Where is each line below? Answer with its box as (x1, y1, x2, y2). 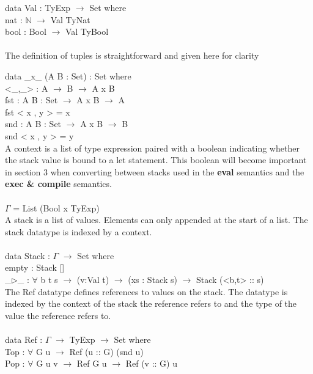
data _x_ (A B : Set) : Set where (5, 69, 131, 82)
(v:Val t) (76, 273, 109, 286)
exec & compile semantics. (5, 177, 112, 190)
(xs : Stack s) (128, 273, 177, 286)
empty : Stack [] (5, 261, 65, 274)
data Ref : (5, 333, 43, 346)
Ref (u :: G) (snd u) (69, 345, 144, 358)
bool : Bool (5, 25, 46, 38)
